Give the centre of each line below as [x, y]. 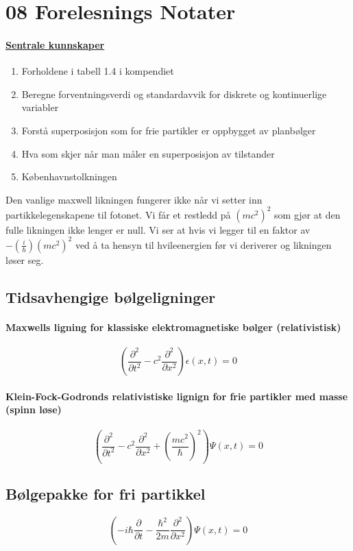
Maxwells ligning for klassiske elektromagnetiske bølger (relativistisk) [173, 327]
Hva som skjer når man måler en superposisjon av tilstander [148, 153]
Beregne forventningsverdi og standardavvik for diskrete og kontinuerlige [174, 94]
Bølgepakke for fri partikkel [106, 493]
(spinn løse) [34, 409]
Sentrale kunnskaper [55, 44]
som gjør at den [307, 214]
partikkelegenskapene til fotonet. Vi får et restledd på [118, 214]
